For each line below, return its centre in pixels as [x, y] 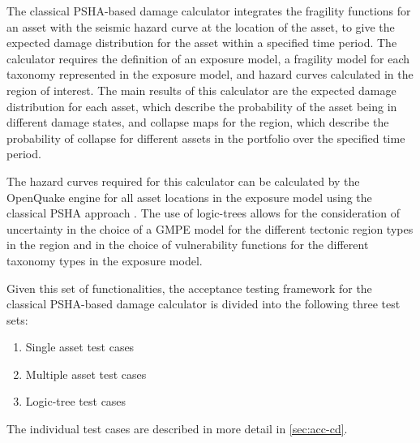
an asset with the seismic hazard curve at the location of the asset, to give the [201, 26]
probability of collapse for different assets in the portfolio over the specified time [206, 138]
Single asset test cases [80, 347]
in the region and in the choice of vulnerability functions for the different [188, 245]
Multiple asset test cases [86, 374]
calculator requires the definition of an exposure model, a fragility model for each [208, 58]
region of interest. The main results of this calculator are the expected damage [201, 90]
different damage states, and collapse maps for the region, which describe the [198, 122]
